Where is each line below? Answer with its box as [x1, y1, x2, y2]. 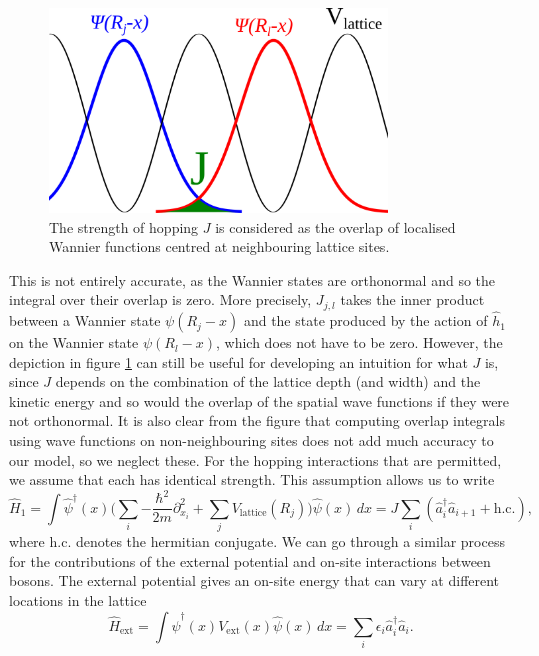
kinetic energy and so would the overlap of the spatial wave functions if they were [9, 390, 510, 411]
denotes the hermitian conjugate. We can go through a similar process [75, 531, 505, 552]
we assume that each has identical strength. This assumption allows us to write [9, 469, 495, 490]
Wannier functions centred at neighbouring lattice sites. [49, 236, 390, 257]
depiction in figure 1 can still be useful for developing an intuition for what [9, 351, 468, 372]
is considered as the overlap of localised [215, 216, 456, 237]
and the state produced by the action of [243, 310, 488, 331]
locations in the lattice [9, 589, 147, 610]
